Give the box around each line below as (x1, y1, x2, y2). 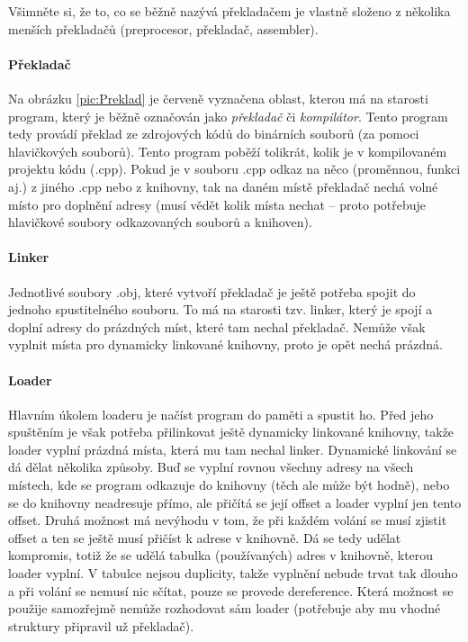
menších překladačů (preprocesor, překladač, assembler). (8, 19, 319, 38)
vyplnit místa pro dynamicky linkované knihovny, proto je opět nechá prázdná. (8, 335, 443, 354)
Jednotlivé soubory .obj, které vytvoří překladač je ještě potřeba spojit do (8, 282, 416, 301)
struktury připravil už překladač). (8, 616, 194, 635)
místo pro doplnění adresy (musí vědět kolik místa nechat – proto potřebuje (8, 194, 427, 213)
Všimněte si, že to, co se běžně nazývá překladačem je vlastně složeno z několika (8, 2, 451, 20)
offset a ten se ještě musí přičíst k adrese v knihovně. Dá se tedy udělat (8, 528, 401, 547)
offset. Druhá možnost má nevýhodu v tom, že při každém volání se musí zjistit (8, 511, 447, 529)
